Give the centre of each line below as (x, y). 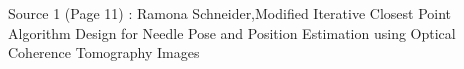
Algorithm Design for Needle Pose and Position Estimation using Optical (232, 32)
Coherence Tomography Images (104, 52)
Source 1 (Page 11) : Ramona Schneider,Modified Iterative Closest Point (230, 13)
